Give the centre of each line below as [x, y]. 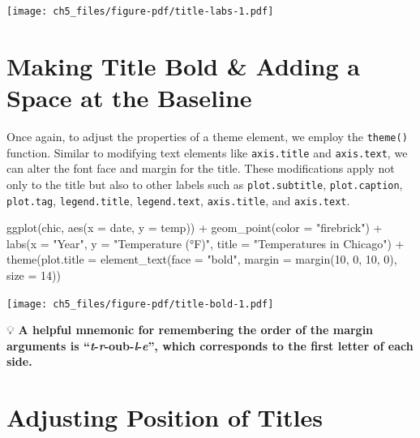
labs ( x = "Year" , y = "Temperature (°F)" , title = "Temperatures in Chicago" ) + [206, 243]
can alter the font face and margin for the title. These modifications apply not [201, 168]
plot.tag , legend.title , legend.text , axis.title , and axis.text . [178, 200]
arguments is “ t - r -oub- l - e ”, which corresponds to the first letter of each [210, 345]
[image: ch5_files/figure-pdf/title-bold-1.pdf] [140, 304]
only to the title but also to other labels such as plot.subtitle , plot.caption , [205, 184]
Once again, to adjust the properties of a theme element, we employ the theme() [207, 136]
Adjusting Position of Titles [165, 417]
